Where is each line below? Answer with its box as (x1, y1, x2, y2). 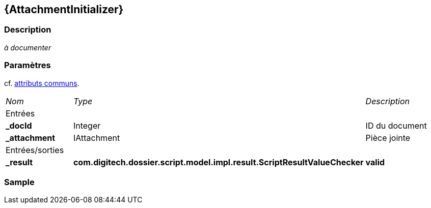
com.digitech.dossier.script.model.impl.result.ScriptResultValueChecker (73, 157, 364, 167)
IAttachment (73, 132, 120, 143)
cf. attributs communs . (4, 78, 79, 87)
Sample (4, 176, 35, 187)
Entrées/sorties (6, 144, 64, 155)
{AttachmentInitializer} (4, 3, 124, 16)
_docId (6, 120, 32, 131)
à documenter (4, 43, 51, 52)
